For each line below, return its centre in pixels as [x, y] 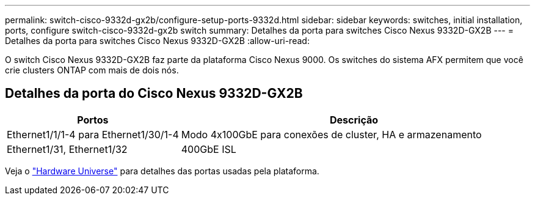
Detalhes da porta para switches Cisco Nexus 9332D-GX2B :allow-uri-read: [157, 41]
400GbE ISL [209, 149]
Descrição [354, 120]
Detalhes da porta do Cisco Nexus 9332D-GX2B [154, 94]
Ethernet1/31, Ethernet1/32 [67, 149]
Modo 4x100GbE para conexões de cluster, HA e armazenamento [331, 134]
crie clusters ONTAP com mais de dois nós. [92, 70]
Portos [93, 120]
